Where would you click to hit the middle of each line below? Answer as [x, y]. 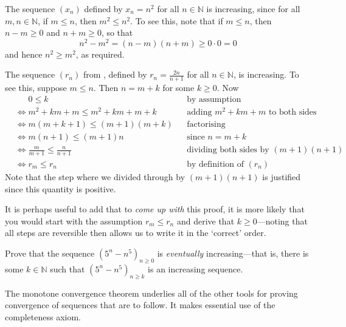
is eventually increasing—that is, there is [233, 253]
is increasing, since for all [253, 8]
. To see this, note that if [177, 20]
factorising [206, 125]
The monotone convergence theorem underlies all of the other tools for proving [151, 293]
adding [199, 112]
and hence [24, 54]
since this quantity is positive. [61, 188]
